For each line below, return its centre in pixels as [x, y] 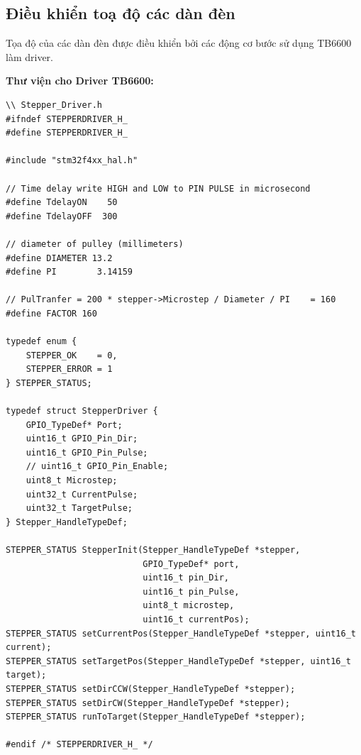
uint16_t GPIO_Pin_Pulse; [87, 452]
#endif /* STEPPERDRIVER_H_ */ [79, 745]
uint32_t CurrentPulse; [82, 494]
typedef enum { [41, 342]
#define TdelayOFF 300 [62, 216]
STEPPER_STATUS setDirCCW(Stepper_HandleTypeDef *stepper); [151, 689]
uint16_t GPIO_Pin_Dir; [82, 439]
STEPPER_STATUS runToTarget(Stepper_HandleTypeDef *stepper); [156, 717]
